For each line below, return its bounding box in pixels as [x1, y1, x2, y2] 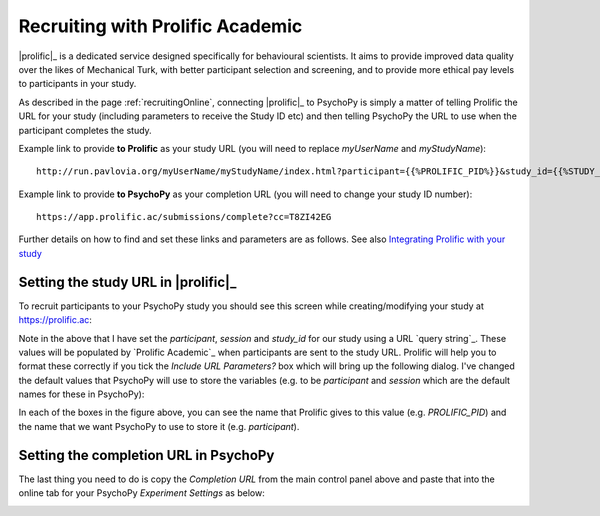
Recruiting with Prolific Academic [18, 15, 303, 37]
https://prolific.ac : [18, 314, 92, 326]
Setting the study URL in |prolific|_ [18, 273, 237, 290]
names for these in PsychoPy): [18, 388, 145, 400]
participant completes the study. [18, 124, 152, 136]
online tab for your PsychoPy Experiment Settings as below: [18, 487, 265, 499]
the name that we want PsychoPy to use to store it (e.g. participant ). [18, 420, 300, 432]
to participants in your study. [18, 78, 137, 90]
